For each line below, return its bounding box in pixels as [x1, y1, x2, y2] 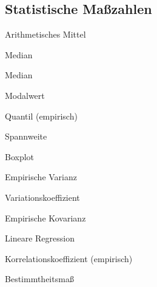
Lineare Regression [5, 232, 75, 245]
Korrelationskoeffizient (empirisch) [5, 252, 133, 265]
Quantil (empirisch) [5, 109, 78, 122]
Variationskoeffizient [5, 191, 80, 203]
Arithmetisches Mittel [5, 28, 86, 41]
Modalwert [5, 89, 45, 101]
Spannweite [5, 130, 47, 143]
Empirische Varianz [5, 171, 77, 183]
